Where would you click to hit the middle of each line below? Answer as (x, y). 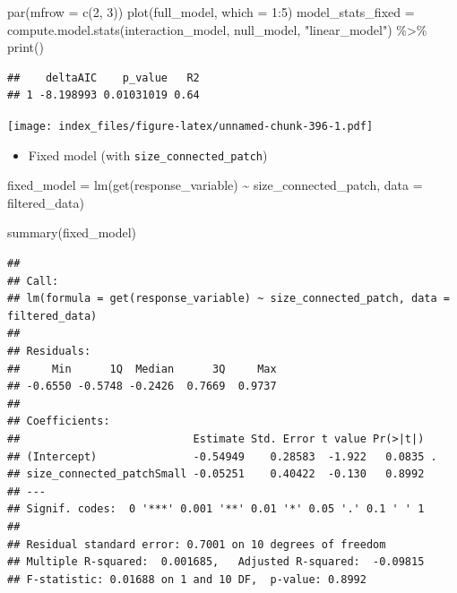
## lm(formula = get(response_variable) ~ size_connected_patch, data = (228, 299)
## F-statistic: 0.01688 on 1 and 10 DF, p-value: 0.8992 (187, 579)
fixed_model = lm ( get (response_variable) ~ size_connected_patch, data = (215, 185)
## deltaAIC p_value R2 (103, 77)
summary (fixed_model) (72, 232)
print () (26, 47)
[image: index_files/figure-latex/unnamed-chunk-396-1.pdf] (190, 126)
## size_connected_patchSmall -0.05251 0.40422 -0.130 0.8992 (216, 474)
